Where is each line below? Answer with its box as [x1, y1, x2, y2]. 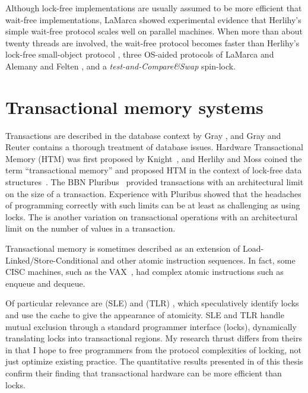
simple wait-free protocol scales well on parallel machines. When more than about [5, 25, 303, 37]
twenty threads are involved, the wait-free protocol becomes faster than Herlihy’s [5, 36, 300, 49]
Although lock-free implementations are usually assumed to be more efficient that [5, 2, 302, 14]
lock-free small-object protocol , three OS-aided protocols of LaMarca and [5, 48, 274, 61]
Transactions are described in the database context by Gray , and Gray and [5, 129, 281, 141]
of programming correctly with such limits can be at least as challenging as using [5, 199, 300, 211]
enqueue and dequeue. [5, 277, 85, 289]
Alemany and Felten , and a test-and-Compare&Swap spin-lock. [5, 59, 236, 72]
